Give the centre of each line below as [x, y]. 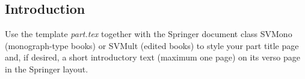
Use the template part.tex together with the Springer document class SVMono [149, 34]
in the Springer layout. [47, 69]
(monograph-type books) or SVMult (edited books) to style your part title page [152, 45]
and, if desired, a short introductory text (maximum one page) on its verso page [152, 57]
